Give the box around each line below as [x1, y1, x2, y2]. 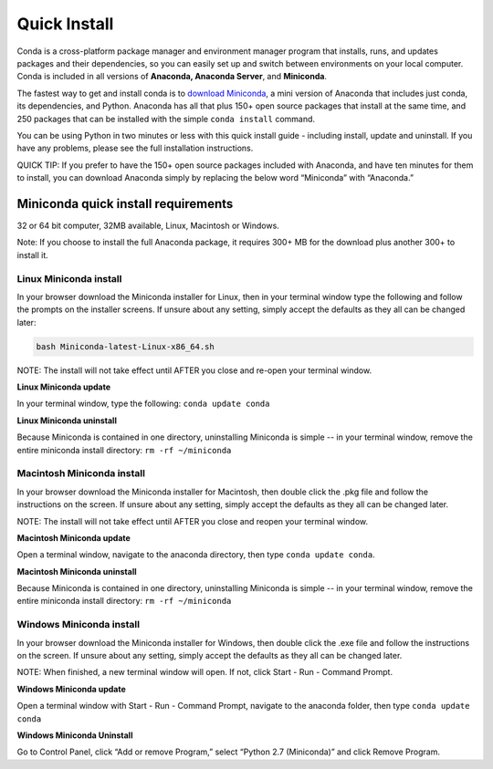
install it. [16, 249, 49, 260]
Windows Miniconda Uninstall [16, 730, 133, 741]
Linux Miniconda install [16, 272, 122, 285]
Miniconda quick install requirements [16, 196, 234, 212]
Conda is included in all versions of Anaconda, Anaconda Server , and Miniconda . [16, 71, 328, 82]
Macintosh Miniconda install [16, 467, 146, 480]
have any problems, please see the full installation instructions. [16, 142, 254, 154]
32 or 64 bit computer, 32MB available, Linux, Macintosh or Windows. [16, 220, 280, 231]
